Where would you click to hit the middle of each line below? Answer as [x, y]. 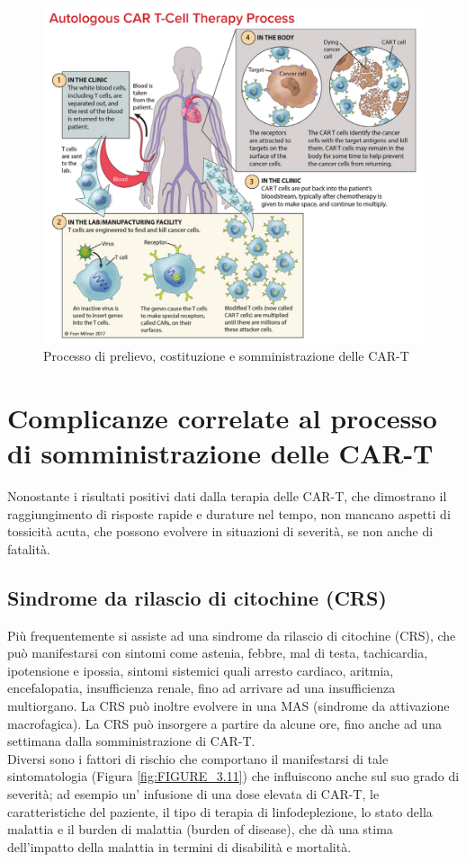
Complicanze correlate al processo [222, 417]
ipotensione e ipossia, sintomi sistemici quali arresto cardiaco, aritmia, [201, 670]
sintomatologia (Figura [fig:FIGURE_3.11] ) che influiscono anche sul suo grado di [233, 776]
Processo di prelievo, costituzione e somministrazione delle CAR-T [226, 356]
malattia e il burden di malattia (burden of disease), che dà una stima [200, 829]
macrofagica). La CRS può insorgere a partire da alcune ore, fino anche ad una [224, 723]
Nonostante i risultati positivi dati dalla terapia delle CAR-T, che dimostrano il [227, 496]
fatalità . [29, 548]
